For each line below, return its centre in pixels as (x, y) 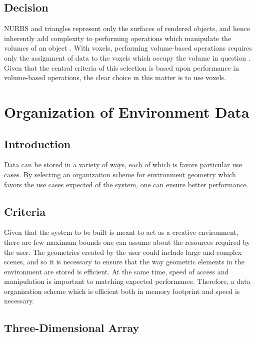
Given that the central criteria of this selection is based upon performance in (121, 67)
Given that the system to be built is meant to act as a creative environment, (121, 232)
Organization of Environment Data (127, 111)
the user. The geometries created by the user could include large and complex (123, 252)
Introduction (37, 143)
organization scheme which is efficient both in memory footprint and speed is (122, 291)
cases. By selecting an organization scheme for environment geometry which (120, 174)
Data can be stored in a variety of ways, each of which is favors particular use (123, 164)
